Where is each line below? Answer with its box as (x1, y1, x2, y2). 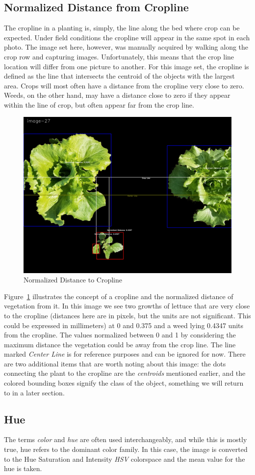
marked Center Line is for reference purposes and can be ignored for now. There (4, 349, 246, 359)
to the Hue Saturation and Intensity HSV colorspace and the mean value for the (4, 453, 245, 464)
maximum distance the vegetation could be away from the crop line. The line (4, 339, 236, 349)
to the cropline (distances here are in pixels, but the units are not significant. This (4, 310, 251, 320)
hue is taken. (4, 463, 42, 474)
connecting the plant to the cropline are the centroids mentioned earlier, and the (4, 368, 246, 378)
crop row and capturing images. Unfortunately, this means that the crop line (4, 51, 234, 61)
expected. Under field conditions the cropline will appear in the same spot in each (4, 32, 250, 42)
